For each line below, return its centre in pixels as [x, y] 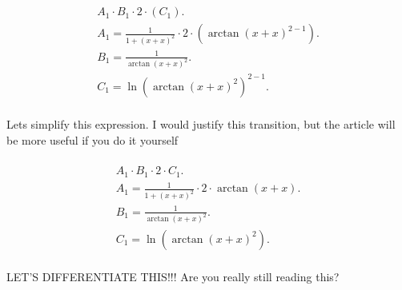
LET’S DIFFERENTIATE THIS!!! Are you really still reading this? [173, 276]
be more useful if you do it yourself [92, 139]
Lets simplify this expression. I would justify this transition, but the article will [201, 123]
